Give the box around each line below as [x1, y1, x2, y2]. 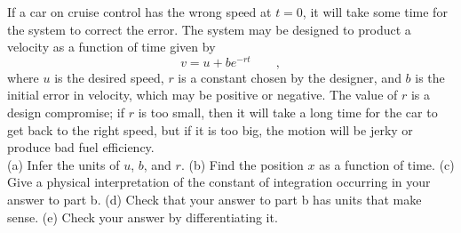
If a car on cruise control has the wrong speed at [7, 3, 272, 20]
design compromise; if [7, 103, 125, 122]
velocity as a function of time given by [7, 37, 216, 56]
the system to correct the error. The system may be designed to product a [7, 20, 411, 38]
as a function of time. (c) [319, 155, 455, 173]
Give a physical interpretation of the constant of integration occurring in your [7, 173, 431, 191]
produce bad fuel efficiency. [7, 138, 155, 157]
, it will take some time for [302, 3, 448, 20]
